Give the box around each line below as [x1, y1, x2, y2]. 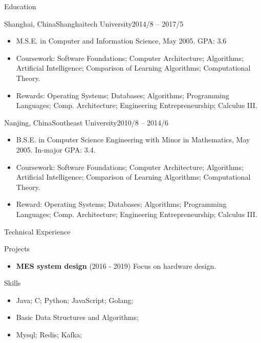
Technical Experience [4, 226, 71, 237]
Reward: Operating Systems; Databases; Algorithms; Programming [16, 199, 227, 209]
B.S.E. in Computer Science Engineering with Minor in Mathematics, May [16, 134, 250, 145]
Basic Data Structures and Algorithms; [16, 312, 139, 323]
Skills [4, 277, 21, 288]
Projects [4, 243, 30, 254]
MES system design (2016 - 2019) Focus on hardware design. [16, 260, 216, 271]
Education [4, 1, 36, 11]
